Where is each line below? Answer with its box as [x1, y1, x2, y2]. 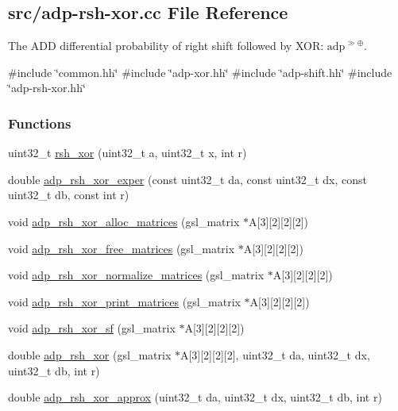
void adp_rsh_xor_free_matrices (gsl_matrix [8, 240, 235, 256]
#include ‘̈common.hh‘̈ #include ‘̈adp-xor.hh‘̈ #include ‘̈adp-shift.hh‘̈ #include [8, 63, 392, 80]
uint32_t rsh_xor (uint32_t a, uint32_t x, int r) [8, 144, 247, 161]
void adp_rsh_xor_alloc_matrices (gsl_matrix [8, 213, 240, 229]
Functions [8, 113, 71, 133]
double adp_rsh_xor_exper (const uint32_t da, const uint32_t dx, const [8, 171, 367, 187]
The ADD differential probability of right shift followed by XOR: [8, 37, 324, 54]
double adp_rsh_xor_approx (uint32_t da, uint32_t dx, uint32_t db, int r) [8, 389, 382, 405]
